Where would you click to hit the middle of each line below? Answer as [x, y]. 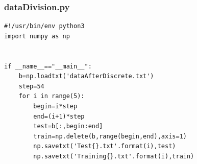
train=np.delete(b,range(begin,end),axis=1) [110, 136]
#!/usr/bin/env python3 [44, 26]
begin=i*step [55, 106]
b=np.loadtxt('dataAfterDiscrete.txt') [86, 76]
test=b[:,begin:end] [68, 126]
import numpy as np [37, 36]
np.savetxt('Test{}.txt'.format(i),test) [105, 146]
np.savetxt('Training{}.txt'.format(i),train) [114, 156]
